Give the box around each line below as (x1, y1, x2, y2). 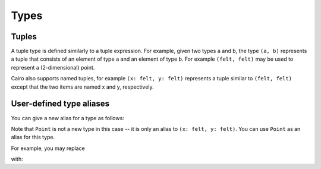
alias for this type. (11, 134, 55, 141)
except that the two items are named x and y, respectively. (11, 83, 154, 90)
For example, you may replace (11, 145, 86, 152)
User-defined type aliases (11, 99, 110, 109)
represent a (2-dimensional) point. (11, 64, 95, 71)
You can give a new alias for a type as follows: (11, 114, 124, 121)
